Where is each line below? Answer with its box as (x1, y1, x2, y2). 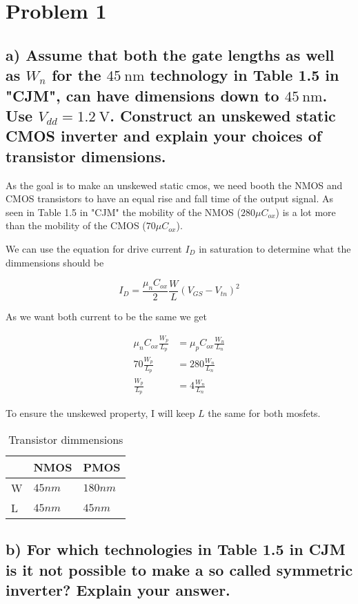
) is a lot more (275, 204, 336, 219)
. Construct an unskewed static (110, 104, 336, 126)
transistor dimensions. (6, 145, 166, 166)
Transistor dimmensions (8, 431, 123, 448)
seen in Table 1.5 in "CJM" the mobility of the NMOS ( (6, 204, 241, 219)
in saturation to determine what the (199, 241, 351, 255)
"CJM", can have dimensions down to (6, 84, 279, 106)
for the (52, 64, 101, 86)
